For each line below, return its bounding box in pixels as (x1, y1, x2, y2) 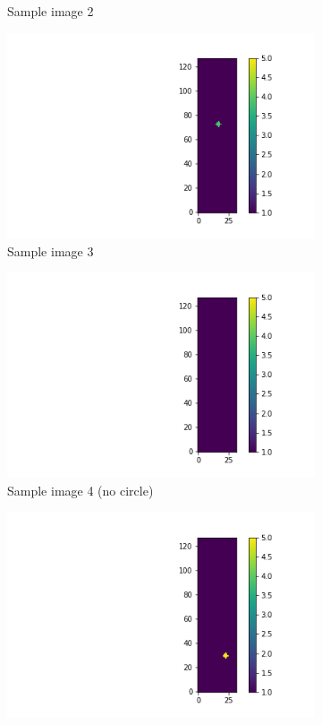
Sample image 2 (7, 2, 94, 20)
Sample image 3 (7, 241, 94, 260)
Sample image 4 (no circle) (7, 481, 154, 500)
